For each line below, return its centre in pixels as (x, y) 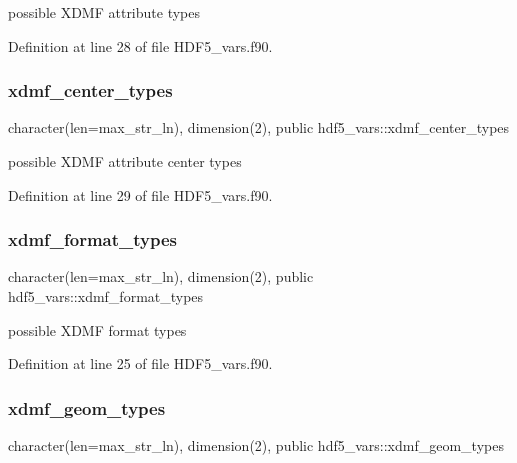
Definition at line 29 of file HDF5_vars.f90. (140, 194)
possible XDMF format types (97, 329)
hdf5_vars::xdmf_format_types (106, 296)
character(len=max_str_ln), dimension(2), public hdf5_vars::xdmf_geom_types (256, 445)
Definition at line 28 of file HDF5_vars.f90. (140, 45)
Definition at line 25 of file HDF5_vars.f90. (140, 363)
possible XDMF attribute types (104, 12)
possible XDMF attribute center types (125, 161)
